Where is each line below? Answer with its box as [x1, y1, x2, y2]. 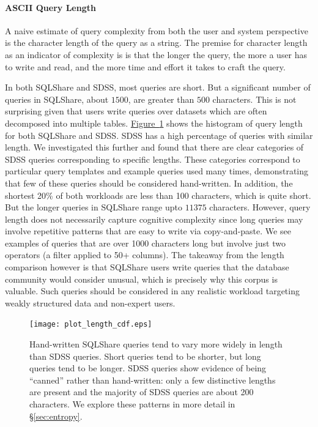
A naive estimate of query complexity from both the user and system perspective [5, 24, 308, 37]
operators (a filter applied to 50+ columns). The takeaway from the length [5, 248, 284, 261]
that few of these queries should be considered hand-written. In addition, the [5, 176, 293, 189]
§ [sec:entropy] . [29, 409, 83, 422]
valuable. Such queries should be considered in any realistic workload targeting [5, 284, 300, 297]
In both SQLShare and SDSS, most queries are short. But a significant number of [5, 81, 311, 94]
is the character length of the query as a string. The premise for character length [5, 36, 308, 49]
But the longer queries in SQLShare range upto [5, 201, 182, 213]
